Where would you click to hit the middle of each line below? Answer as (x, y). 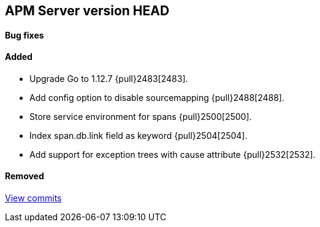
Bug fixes (25, 35)
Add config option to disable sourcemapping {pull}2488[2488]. (157, 97)
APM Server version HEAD (87, 11)
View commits (33, 198)
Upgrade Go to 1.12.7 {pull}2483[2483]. (109, 78)
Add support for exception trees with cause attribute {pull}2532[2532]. (173, 154)
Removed (25, 176)
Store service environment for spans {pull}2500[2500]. (141, 116)
